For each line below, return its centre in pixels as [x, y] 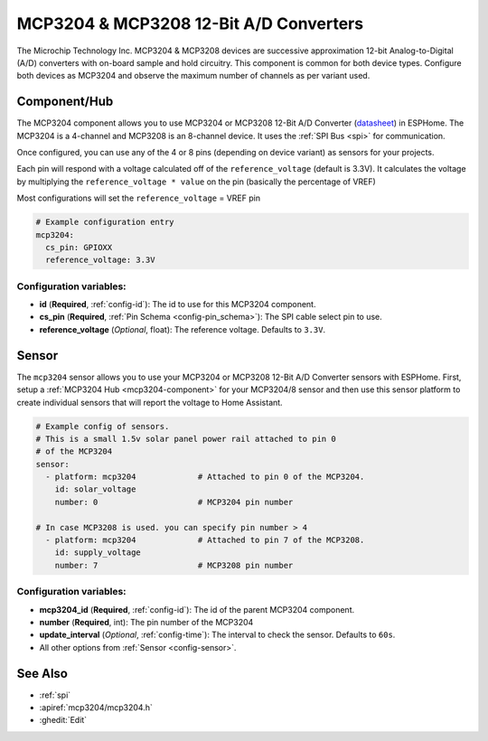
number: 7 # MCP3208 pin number [174, 565]
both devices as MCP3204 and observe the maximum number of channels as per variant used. [193, 76]
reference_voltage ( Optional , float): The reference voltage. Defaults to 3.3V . [182, 329]
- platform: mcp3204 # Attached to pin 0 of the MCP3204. [205, 477]
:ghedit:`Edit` [63, 720]
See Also [42, 673]
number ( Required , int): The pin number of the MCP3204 [146, 622]
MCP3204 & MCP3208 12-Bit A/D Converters [190, 23]
